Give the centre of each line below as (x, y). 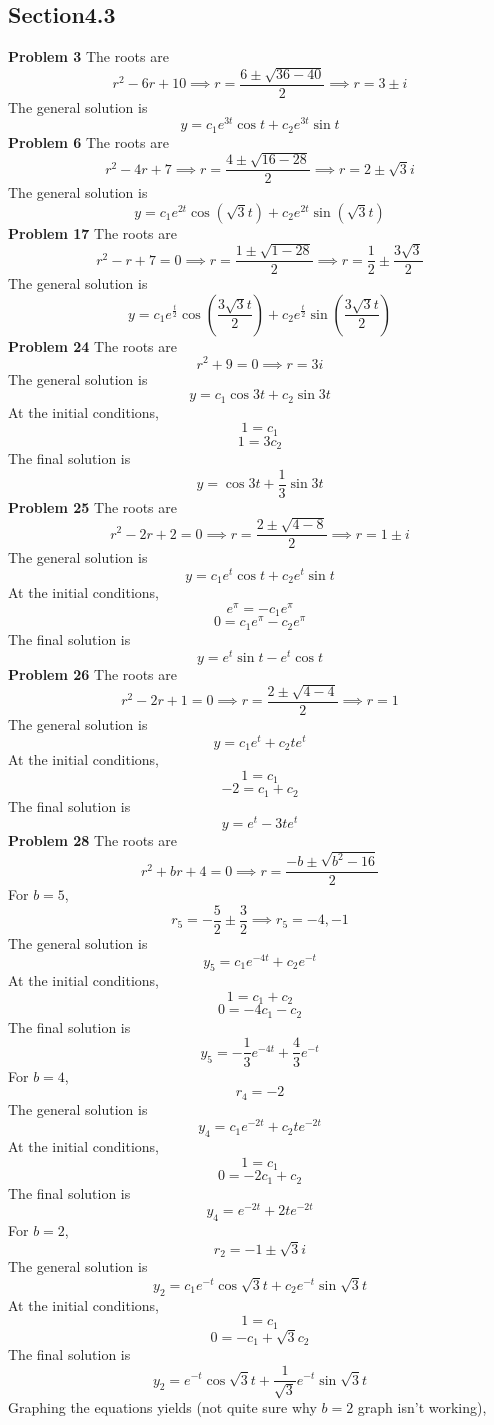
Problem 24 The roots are (92, 345)
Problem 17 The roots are (92, 232)
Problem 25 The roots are (92, 506)
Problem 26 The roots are (92, 673)
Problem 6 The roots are (88, 141)
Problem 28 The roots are (92, 840)
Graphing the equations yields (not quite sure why (162, 1407)
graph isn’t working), (422, 1407)
